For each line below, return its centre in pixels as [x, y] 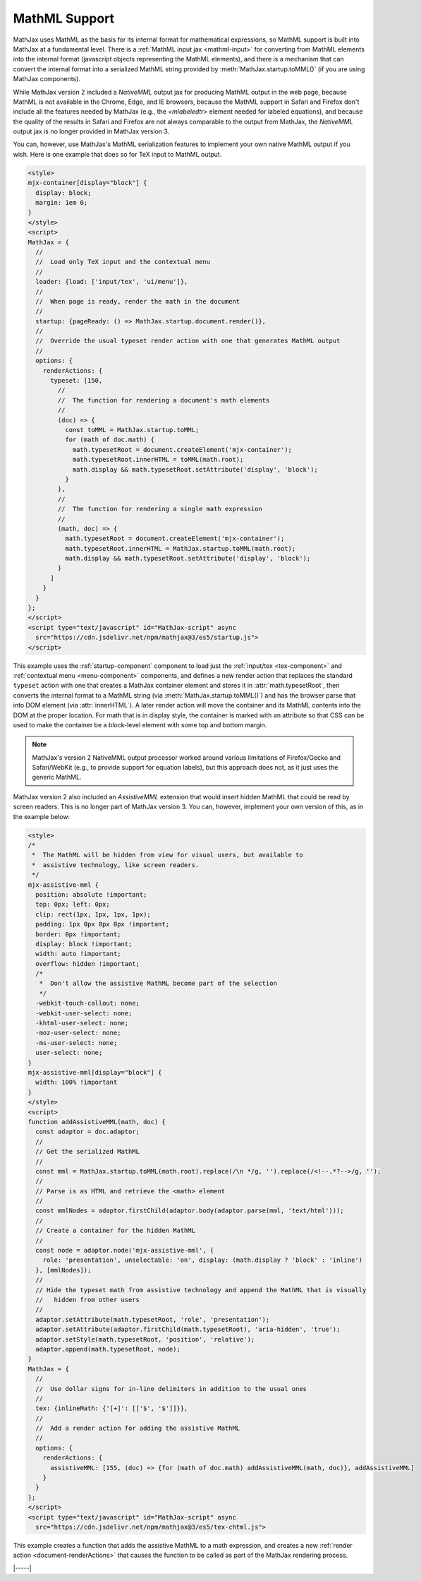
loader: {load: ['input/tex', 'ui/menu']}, [112, 282]
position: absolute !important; [91, 894]
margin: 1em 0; [62, 202]
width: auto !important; [78, 954]
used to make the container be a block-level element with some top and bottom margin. [140, 724]
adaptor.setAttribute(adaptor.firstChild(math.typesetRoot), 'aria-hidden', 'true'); [188, 1330]
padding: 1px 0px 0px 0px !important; [102, 924]
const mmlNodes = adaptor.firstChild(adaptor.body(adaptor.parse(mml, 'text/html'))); [190, 1211]
